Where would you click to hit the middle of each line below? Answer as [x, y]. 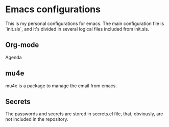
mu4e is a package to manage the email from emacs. [61, 86]
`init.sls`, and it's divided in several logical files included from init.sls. [77, 29]
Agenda [14, 57]
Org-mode [22, 45]
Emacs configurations [53, 9]
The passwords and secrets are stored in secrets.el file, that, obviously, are [84, 114]
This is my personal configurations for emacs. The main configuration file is [85, 23]
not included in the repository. [37, 119]
